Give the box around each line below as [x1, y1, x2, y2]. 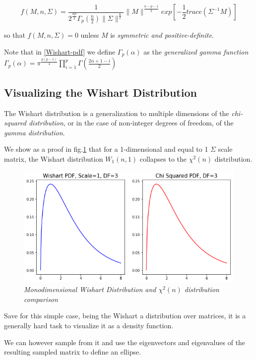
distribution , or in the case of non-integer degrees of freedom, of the [28, 118, 234, 128]
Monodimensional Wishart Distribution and [24, 284, 156, 295]
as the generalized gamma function [143, 47, 249, 57]
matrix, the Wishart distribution [4, 154, 103, 164]
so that [4, 30, 25, 40]
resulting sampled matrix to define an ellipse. [4, 347, 141, 357]
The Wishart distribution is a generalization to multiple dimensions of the [4, 108, 229, 118]
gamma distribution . [4, 127, 65, 137]
